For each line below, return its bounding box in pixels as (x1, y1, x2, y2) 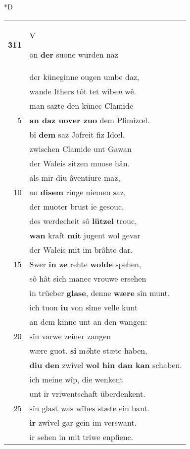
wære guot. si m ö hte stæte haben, (29, 344, 147, 356)
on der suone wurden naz (29, 48, 118, 60)
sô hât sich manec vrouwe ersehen (29, 272, 146, 284)
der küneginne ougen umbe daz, (29, 71, 140, 82)
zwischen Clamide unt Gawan (29, 143, 132, 154)
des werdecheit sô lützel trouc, (29, 215, 137, 226)
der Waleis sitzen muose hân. (29, 157, 130, 169)
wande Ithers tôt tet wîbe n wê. (29, 85, 136, 97)
